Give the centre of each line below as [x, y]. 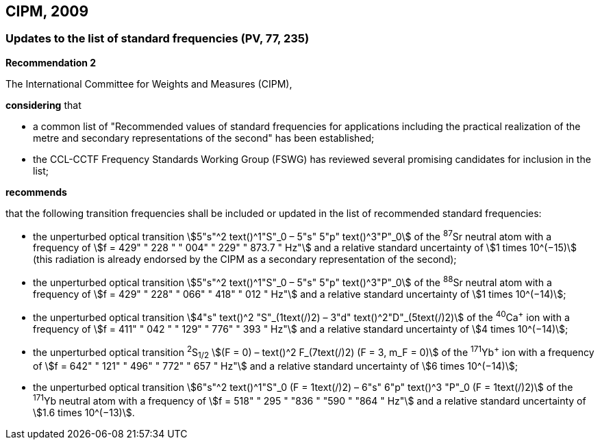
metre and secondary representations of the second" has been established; [204, 138]
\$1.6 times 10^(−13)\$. [84, 412]
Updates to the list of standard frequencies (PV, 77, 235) [158, 39]
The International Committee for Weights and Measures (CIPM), [149, 84]
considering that [43, 105]
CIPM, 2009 [47, 11]
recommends [36, 192]
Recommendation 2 [51, 62]
